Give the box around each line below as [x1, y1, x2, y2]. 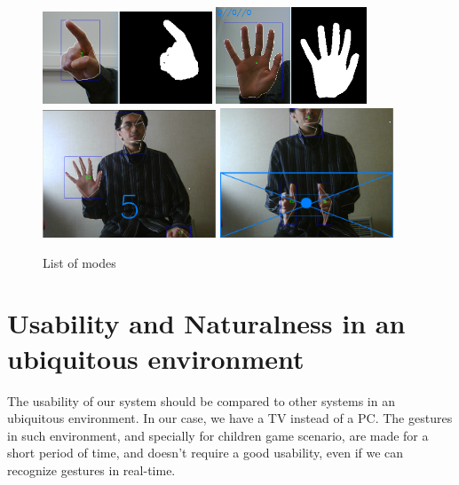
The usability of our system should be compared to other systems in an [7, 391, 395, 410]
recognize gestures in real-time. [7, 460, 176, 479]
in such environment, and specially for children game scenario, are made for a [7, 426, 429, 444]
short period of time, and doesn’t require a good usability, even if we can [7, 443, 404, 462]
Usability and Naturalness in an [7, 305, 406, 341]
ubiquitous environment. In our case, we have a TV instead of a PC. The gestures [7, 409, 453, 427]
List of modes [43, 253, 116, 271]
